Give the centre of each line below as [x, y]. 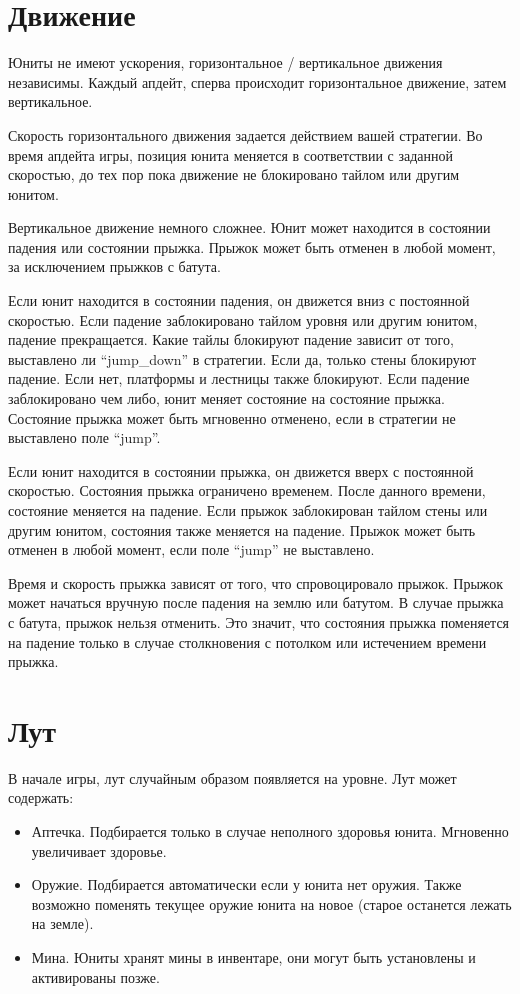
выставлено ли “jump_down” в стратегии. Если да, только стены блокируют [242, 358]
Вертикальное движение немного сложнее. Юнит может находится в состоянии [249, 227]
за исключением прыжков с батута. [114, 266]
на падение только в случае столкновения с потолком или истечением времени [247, 641]
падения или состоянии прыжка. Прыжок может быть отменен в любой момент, [252, 246]
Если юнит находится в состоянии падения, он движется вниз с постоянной [239, 300]
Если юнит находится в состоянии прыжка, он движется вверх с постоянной [241, 470]
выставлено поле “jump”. [84, 437]
